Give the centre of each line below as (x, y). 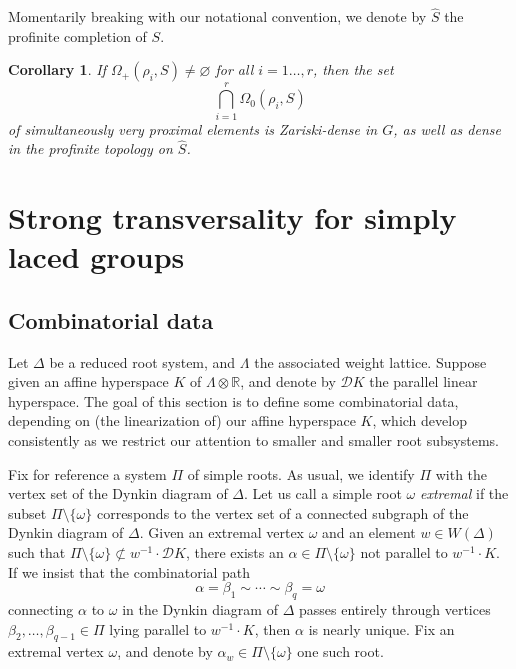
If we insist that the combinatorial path (129, 571)
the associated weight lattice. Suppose (370, 361)
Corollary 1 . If (57, 69)
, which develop (419, 420)
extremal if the (464, 493)
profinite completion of (77, 35)
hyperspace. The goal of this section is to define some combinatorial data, (233, 400)
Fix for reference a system (87, 473)
